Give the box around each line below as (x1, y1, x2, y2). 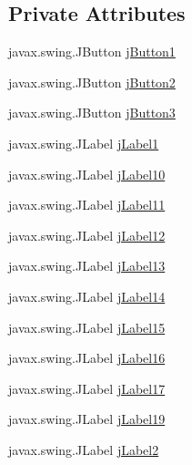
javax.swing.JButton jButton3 (8, 103, 176, 122)
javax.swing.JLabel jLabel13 (8, 256, 166, 275)
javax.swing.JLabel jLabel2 (8, 439, 159, 459)
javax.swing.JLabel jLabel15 (8, 317, 166, 336)
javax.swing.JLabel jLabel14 (8, 286, 166, 305)
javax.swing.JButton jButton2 (8, 72, 176, 91)
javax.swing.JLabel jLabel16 (8, 348, 166, 367)
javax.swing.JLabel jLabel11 (8, 195, 166, 214)
